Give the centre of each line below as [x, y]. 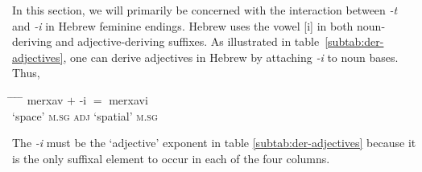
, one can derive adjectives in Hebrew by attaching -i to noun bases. [231, 57]
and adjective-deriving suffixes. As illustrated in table [188, 41]
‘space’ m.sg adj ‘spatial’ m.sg [85, 115]
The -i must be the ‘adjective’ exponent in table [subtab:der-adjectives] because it [214, 143]
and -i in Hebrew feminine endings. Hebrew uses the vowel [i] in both [183, 25]
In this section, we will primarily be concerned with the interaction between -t [205, 10]
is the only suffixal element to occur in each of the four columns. [171, 158]
